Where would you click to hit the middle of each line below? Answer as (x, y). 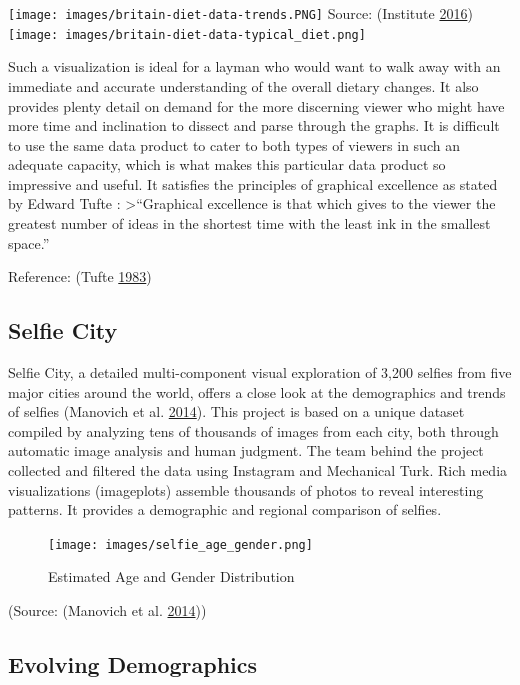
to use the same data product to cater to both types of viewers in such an (234, 144)
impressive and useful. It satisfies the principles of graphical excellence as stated (253, 183)
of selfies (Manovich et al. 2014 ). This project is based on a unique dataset (236, 411)
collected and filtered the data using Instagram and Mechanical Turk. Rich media (258, 470)
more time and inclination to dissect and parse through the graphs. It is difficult (254, 125)
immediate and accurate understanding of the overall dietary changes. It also (243, 85)
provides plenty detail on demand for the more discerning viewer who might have (256, 105)
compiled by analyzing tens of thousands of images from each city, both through (253, 430)
